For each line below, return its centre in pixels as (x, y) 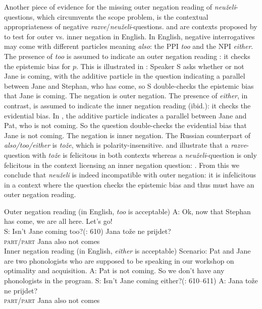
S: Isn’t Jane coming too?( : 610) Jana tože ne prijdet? (88, 231)
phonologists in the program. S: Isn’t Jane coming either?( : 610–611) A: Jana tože (131, 281)
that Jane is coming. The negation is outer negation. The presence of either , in (126, 96)
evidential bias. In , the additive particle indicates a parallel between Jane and (125, 115)
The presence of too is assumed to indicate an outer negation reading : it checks (127, 56)
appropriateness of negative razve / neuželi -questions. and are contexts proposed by (131, 26)
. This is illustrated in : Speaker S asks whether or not (160, 66)
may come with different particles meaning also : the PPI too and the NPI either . (129, 46)
